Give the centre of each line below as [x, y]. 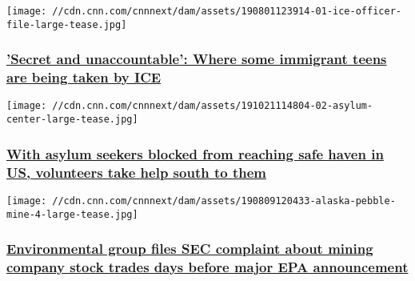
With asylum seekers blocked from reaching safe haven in [195, 153]
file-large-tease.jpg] [67, 24]
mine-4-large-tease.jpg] [72, 214]
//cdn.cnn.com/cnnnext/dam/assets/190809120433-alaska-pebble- [224, 201]
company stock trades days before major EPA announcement [207, 267]
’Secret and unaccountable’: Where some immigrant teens [197, 59]
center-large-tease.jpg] [72, 120]
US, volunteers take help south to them [136, 172]
